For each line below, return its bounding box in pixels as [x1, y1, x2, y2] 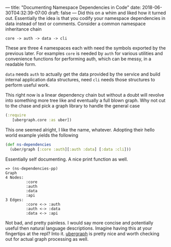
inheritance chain [5, 26, 42, 32]
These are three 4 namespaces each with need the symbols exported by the [5, 45, 166, 51]
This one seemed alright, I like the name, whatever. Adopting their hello [5, 126, 155, 132]
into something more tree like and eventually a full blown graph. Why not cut [5, 97, 166, 103]
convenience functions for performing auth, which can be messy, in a [5, 56, 152, 62]
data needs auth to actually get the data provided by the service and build [5, 71, 161, 77]
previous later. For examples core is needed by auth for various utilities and [5, 51, 163, 56]
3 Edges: [5, 197, 24, 203]
